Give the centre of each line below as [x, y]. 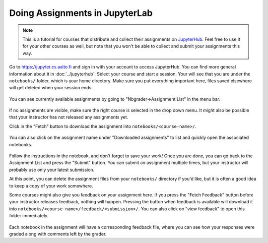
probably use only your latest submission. [52, 170]
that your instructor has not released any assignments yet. [69, 117]
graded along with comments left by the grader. [58, 234]
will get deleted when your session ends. [51, 88]
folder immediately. [29, 216]
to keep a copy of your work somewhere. [51, 185]
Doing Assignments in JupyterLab [81, 13]
